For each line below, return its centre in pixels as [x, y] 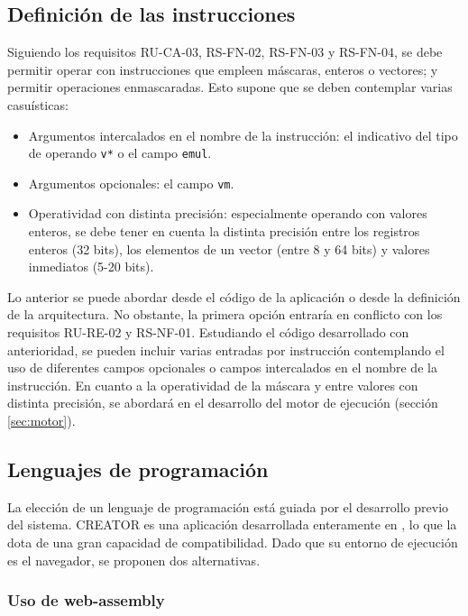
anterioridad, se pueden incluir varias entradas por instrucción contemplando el [226, 349]
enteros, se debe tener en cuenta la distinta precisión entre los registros [224, 231]
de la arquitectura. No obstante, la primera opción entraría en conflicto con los [225, 314]
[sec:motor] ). [41, 421]
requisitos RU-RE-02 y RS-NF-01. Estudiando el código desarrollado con [208, 332]
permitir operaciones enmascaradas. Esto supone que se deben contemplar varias [230, 87]
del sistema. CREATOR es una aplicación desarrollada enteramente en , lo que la [232, 524]
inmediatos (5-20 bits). [91, 267]
